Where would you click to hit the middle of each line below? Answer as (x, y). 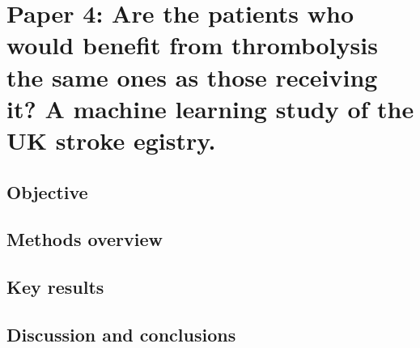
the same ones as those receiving (192, 76)
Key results (55, 287)
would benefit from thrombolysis (192, 45)
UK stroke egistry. (111, 140)
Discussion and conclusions (121, 334)
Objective (47, 191)
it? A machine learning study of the (210, 108)
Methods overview (85, 239)
